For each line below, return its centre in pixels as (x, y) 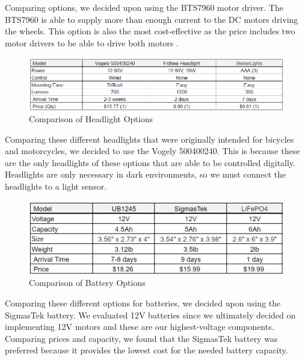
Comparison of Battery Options (87, 283)
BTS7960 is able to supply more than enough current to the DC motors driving (152, 19)
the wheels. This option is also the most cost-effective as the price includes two (150, 31)
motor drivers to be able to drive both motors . (92, 42)
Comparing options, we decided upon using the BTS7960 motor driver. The (144, 7)
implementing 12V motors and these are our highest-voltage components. (140, 327)
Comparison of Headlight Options (91, 119)
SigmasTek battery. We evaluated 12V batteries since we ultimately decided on (150, 315)
